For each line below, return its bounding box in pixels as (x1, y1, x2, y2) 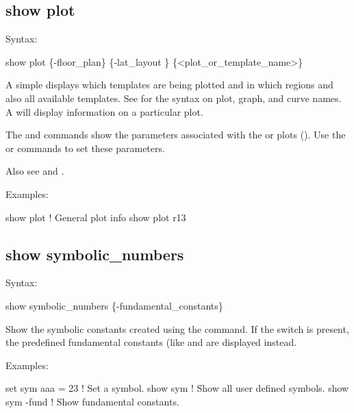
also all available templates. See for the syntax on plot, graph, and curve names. (5, 90, 342, 105)
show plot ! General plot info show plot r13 (5, 210, 186, 224)
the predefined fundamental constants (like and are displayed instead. (5, 335, 297, 349)
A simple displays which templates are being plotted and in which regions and (5, 77, 333, 92)
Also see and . (5, 164, 64, 178)
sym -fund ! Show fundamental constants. (5, 394, 179, 408)
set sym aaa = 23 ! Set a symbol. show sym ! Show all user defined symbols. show (5, 381, 349, 395)
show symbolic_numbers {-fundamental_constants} (5, 298, 223, 312)
